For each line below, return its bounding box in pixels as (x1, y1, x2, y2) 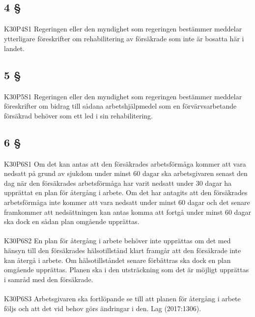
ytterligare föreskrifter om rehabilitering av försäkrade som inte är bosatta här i (4, 33, 244, 43)
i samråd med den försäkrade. (4, 274, 93, 284)
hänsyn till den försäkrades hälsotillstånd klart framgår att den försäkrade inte (4, 245, 241, 256)
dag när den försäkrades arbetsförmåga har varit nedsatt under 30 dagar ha (4, 177, 232, 188)
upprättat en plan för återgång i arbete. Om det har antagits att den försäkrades (4, 187, 248, 198)
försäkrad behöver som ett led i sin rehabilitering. (4, 110, 153, 120)
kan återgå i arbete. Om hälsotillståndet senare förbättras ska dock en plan (4, 255, 231, 265)
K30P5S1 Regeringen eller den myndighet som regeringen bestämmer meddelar (4, 91, 242, 101)
